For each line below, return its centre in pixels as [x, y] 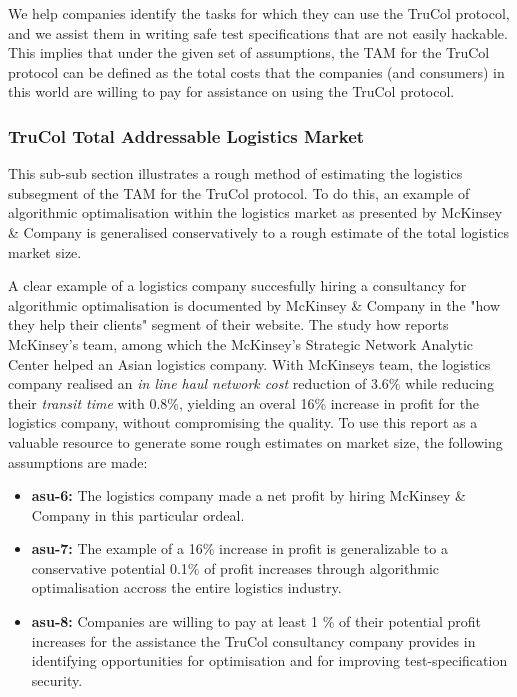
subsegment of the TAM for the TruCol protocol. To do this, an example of [239, 192]
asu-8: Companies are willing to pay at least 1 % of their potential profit [256, 621]
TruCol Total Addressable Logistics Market [186, 135]
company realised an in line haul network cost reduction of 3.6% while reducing [251, 383]
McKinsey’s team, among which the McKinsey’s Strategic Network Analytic [241, 343]
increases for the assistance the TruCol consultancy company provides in [253, 640]
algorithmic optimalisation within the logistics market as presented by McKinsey [255, 212]
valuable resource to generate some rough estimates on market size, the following [255, 441]
